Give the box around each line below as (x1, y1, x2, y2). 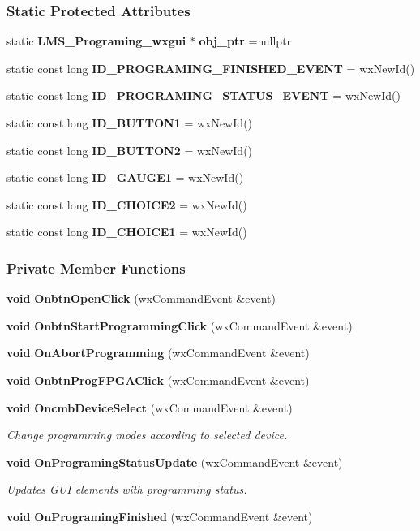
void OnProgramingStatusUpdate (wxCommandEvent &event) (6, 453, 343, 470)
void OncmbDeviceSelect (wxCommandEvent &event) (6, 399, 293, 416)
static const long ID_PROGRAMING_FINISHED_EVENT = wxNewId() (6, 59, 415, 76)
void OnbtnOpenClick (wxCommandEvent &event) (6, 290, 276, 307)
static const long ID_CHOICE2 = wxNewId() (6, 196, 247, 213)
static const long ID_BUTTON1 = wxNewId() (6, 114, 253, 131)
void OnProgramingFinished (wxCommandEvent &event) (6, 507, 313, 525)
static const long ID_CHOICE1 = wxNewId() (6, 223, 247, 240)
